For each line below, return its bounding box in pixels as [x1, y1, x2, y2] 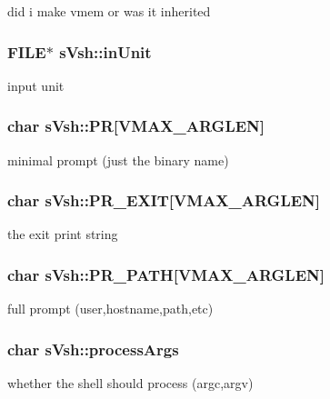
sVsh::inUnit [59, 40, 152, 63]
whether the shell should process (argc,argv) [7, 374, 254, 393]
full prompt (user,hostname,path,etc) [7, 299, 214, 318]
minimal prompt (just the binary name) [7, 150, 229, 169]
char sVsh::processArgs [7, 337, 179, 360]
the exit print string [7, 224, 118, 244]
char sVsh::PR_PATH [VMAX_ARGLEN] [7, 263, 325, 285]
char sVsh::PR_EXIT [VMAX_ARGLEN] [7, 189, 321, 212]
